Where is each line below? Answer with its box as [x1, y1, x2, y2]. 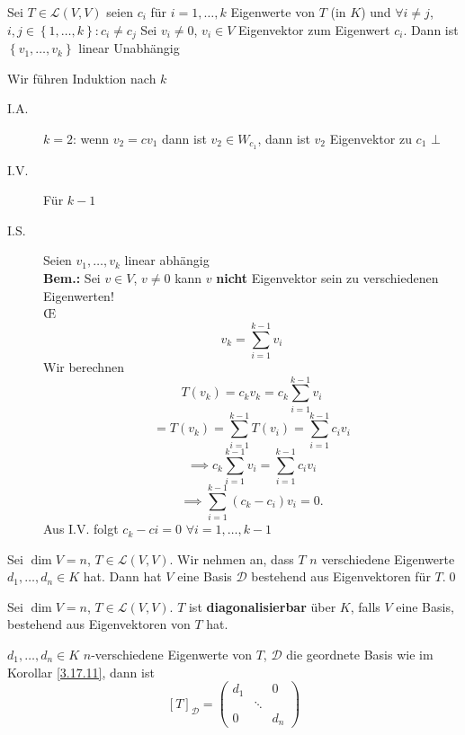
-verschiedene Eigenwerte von [91, 645, 252, 664]
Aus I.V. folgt [43, 519, 119, 538]
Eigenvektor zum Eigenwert [238, 20, 390, 39]
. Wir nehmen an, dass [169, 549, 294, 568]
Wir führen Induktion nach [7, 68, 156, 87]
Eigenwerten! [43, 286, 114, 305]
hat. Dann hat [83, 567, 162, 586]
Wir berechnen [43, 357, 124, 376]
